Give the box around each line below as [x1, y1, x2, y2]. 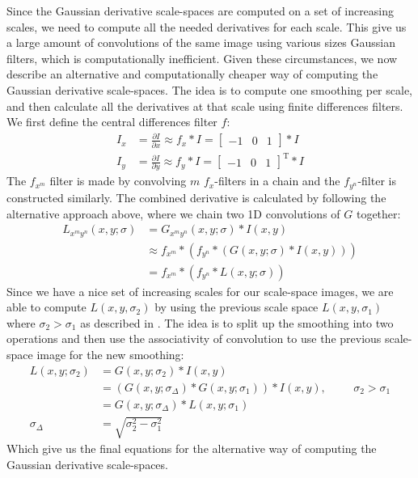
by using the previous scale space [154, 298, 319, 315]
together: [356, 205, 401, 222]
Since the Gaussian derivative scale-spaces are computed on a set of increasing [6, 2, 395, 19]
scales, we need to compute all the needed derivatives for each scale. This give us [6, 18, 407, 35]
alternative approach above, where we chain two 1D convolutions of [6, 205, 340, 222]
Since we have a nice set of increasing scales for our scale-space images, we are [6, 282, 394, 299]
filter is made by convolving [49, 172, 187, 189]
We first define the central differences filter [6, 113, 217, 130]
